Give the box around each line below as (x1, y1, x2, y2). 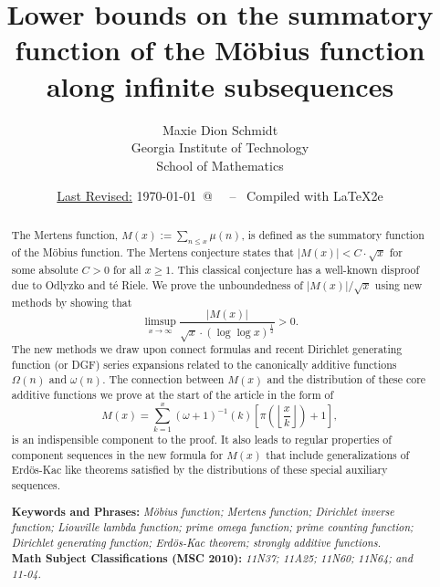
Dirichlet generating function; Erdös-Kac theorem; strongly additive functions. (11, 534, 382, 550)
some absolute (11, 261, 79, 277)
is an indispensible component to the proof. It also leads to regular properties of (11, 432, 392, 447)
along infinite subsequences (46, 67, 394, 104)
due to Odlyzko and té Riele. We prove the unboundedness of (11, 277, 303, 292)
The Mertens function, (11, 226, 119, 242)
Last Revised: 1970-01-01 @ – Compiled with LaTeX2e (57, 186, 383, 205)
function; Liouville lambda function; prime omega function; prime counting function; (11, 519, 414, 535)
